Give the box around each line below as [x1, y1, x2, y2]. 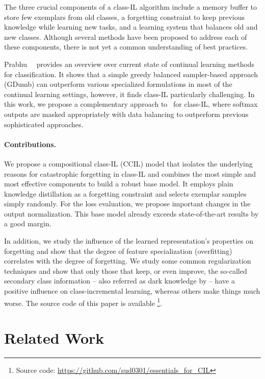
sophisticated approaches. [4, 119, 84, 129]
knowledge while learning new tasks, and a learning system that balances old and [4, 21, 258, 32]
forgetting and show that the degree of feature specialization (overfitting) [4, 245, 232, 256]
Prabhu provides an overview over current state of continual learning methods [4, 58, 255, 69]
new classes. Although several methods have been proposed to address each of [4, 31, 247, 42]
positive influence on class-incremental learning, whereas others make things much [4, 286, 260, 296]
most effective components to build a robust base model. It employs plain [4, 178, 233, 189]
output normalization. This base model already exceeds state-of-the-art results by [4, 208, 259, 219]
